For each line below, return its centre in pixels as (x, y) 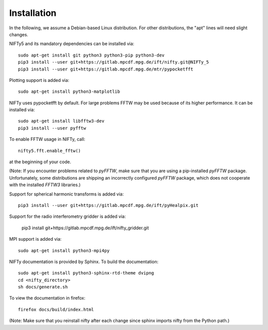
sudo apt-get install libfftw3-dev (61, 121)
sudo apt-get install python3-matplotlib (69, 92)
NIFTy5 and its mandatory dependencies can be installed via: (72, 44)
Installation (33, 13)
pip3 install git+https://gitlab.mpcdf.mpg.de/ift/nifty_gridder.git (85, 228)
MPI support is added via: (35, 239)
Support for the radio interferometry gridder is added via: (67, 216)
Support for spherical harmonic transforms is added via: (67, 194)
